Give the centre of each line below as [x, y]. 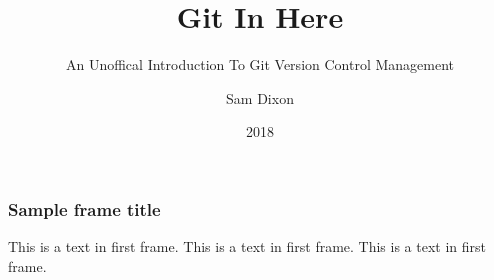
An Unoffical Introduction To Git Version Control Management [260, 64]
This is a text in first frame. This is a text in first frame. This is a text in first [247, 246]
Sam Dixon [260, 97]
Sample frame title [84, 208]
